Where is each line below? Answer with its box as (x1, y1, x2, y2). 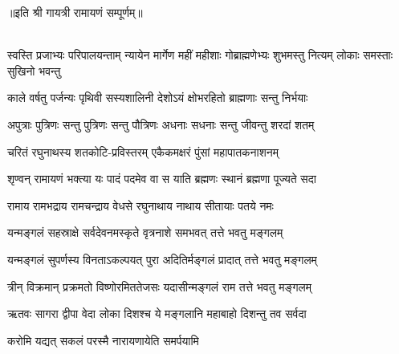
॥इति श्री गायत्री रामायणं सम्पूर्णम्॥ (7, 4, 143, 20)
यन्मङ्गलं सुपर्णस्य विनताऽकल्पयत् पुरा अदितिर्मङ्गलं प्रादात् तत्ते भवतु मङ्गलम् (7, 250, 317, 267)
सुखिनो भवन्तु (7, 62, 61, 79)
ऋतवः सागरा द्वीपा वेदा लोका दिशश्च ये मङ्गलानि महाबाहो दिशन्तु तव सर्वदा (7, 305, 307, 322)
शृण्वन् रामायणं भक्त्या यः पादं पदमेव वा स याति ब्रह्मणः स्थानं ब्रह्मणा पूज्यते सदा (7, 170, 316, 187)
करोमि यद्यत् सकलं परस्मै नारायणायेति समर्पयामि (7, 332, 199, 348)
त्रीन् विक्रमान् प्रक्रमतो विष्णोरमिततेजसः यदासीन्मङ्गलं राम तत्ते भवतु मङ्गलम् (7, 278, 312, 295)
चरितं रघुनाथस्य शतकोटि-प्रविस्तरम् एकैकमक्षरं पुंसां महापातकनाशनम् (7, 143, 279, 160)
